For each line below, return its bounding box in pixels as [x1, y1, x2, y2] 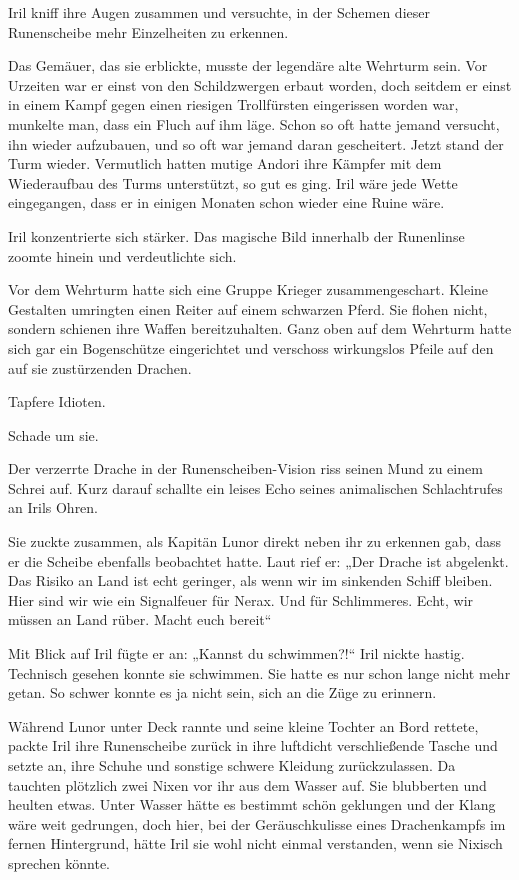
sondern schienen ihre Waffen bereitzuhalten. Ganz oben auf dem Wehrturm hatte [8, 318, 512, 339]
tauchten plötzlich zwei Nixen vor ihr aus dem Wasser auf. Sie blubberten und [8, 774, 487, 795]
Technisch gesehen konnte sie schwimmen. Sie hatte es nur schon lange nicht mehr [8, 662, 511, 683]
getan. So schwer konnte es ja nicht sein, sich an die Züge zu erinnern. [8, 682, 437, 703]
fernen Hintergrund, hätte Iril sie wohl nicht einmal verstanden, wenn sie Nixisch [8, 833, 503, 854]
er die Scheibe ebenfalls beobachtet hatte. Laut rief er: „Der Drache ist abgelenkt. [8, 550, 509, 571]
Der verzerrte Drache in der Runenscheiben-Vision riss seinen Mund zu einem [8, 458, 483, 479]
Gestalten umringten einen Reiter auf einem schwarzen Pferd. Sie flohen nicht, [8, 298, 488, 319]
